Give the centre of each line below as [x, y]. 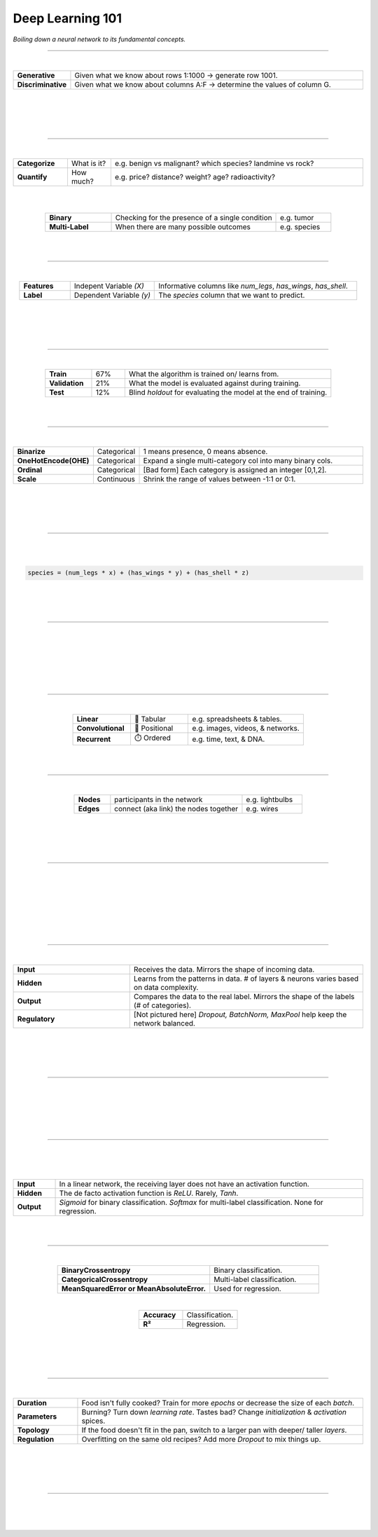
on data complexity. [166, 988]
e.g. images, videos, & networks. [246, 729]
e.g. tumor [297, 218]
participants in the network [159, 800]
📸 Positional [154, 729]
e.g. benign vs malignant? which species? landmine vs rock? [214, 163]
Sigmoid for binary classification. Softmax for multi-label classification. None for [191, 1202]
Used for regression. [247, 1288]
